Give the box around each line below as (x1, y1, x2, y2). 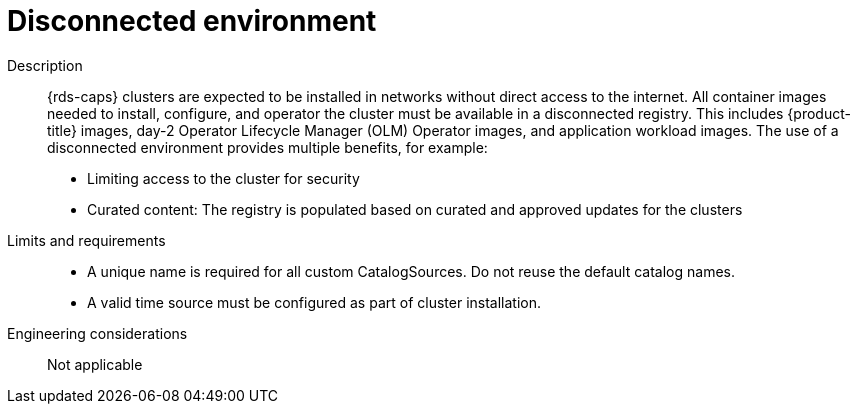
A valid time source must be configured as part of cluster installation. (87, 293, 542, 311)
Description (7, 56, 83, 74)
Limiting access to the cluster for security (87, 169, 360, 187)
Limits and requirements (7, 231, 166, 249)
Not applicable (47, 355, 143, 373)
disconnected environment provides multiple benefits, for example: (47, 138, 488, 156)
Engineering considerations (7, 324, 188, 342)
